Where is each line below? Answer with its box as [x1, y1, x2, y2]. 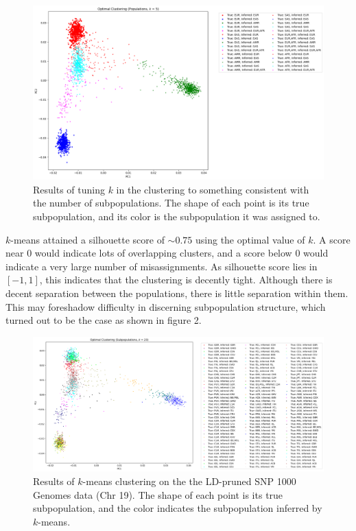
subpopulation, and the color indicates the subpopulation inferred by [33, 501, 322, 515]
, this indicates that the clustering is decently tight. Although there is [39, 272, 333, 287]
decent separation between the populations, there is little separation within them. [5, 285, 348, 300]
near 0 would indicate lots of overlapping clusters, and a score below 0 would [5, 246, 329, 260]
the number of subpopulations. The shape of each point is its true [33, 196, 309, 210]
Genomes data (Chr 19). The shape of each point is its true [33, 487, 283, 501]
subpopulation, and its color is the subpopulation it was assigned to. [33, 209, 320, 224]
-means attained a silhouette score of [10, 232, 165, 246]
